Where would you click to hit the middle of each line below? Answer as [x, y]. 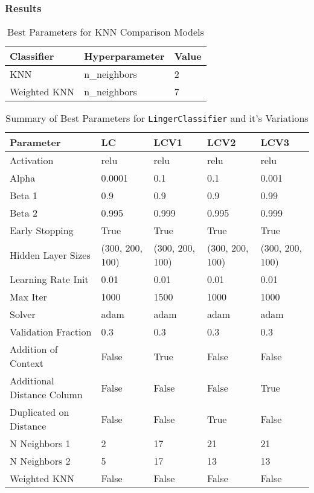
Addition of [34, 349]
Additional [32, 381]
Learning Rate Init [49, 279]
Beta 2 [24, 213]
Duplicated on [40, 412]
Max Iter [28, 297]
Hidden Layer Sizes [50, 255]
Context [27, 363]
